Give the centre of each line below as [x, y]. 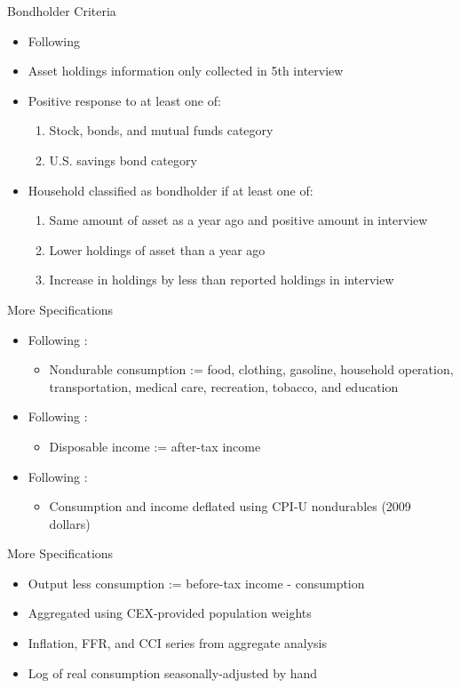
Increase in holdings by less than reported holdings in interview [222, 280]
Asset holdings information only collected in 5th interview [186, 71]
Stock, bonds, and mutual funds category [161, 130]
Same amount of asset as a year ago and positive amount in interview [238, 220]
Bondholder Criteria [62, 11]
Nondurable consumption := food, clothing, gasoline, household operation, [251, 369]
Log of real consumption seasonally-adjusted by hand [173, 672]
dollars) [70, 523]
